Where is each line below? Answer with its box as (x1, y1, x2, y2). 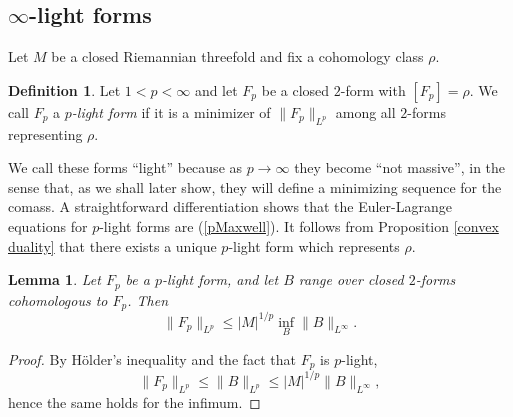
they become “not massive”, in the (294, 157, 506, 178)
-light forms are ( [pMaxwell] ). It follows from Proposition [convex (99, 215, 499, 236)
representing (8, 123, 83, 144)
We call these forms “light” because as (8, 157, 243, 178)
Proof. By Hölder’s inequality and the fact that (8, 348, 297, 369)
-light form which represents (228, 235, 400, 256)
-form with (340, 79, 406, 100)
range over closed (298, 269, 404, 290)
